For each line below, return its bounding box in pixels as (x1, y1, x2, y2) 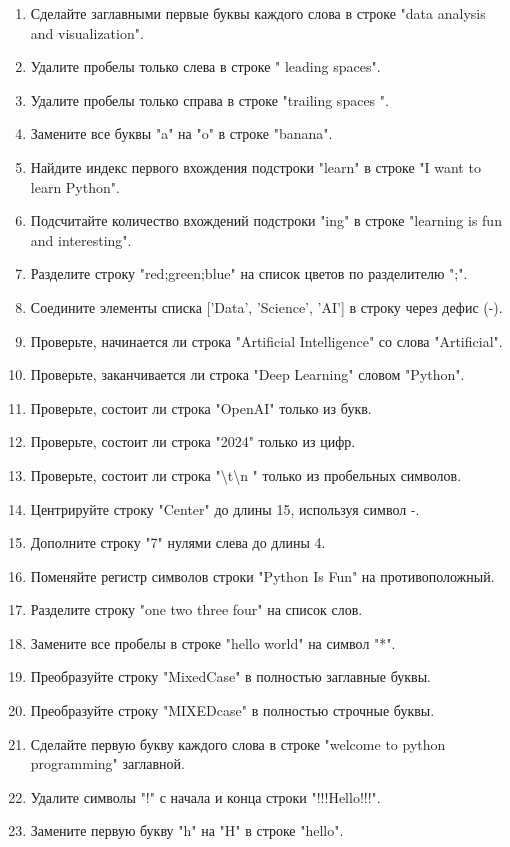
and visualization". (30, 22, 144, 43)
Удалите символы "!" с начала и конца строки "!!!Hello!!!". (30, 786, 381, 807)
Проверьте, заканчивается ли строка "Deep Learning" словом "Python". (30, 364, 465, 385)
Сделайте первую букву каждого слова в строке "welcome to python (30, 733, 446, 754)
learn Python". (30, 176, 120, 197)
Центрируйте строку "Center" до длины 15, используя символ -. (30, 498, 420, 519)
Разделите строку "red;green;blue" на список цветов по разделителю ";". (30, 263, 468, 284)
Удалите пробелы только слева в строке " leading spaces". (30, 56, 381, 77)
